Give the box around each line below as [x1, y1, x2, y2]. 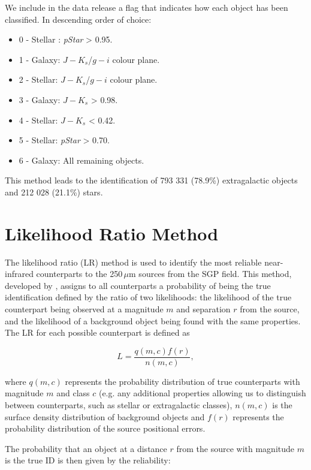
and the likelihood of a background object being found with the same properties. [5, 314, 301, 327]
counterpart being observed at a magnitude [5, 303, 164, 315]
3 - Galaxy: [19, 93, 61, 106]
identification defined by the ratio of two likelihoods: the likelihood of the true [5, 291, 292, 303]
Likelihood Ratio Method [5, 221, 219, 245]
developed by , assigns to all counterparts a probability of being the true [5, 279, 271, 291]
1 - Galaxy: [19, 53, 61, 65]
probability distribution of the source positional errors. [5, 422, 206, 435]
